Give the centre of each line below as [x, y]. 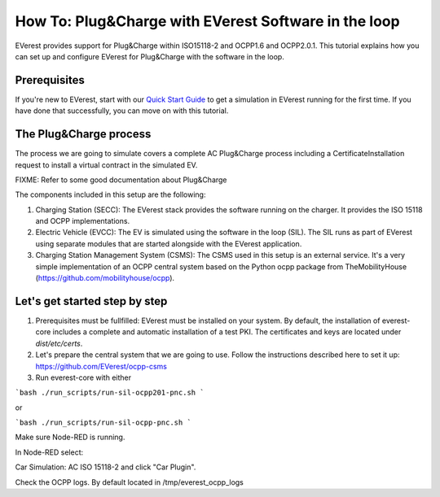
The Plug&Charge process [83, 134]
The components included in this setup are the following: [110, 194]
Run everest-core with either [84, 377]
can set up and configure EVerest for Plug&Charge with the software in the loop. [150, 56]
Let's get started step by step [91, 301]
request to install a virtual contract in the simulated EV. [106, 165]
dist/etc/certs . [59, 343]
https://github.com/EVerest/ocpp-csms [101, 366]
